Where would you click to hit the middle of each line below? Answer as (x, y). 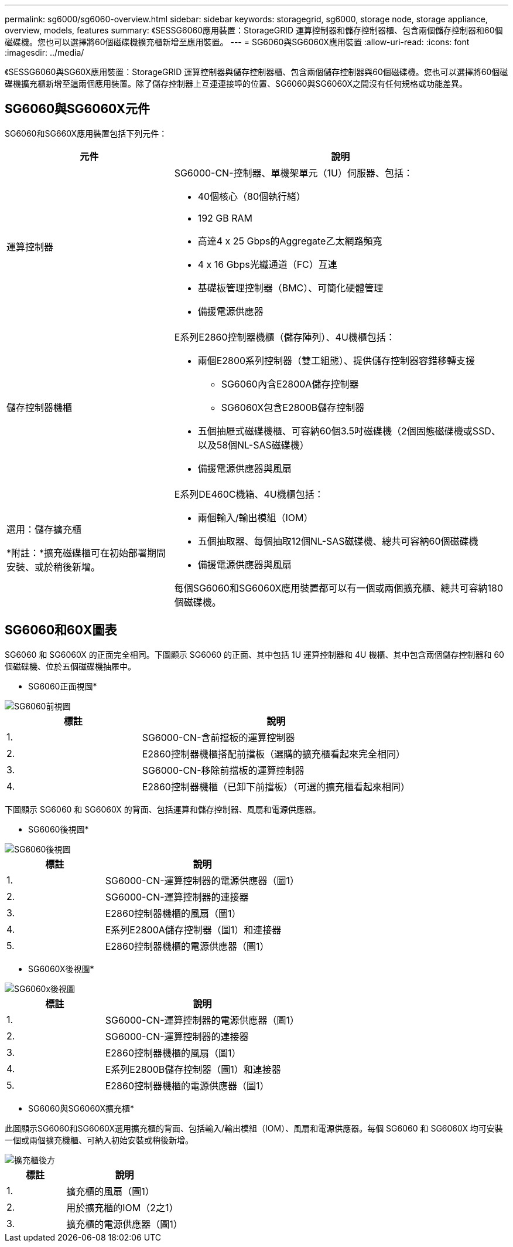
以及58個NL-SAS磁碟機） (253, 445)
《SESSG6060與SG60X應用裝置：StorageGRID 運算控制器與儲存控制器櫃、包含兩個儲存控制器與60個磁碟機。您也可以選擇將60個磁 (256, 72)
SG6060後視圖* (59, 829)
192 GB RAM (225, 218)
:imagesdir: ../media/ (45, 52)
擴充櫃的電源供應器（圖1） (124, 1224)
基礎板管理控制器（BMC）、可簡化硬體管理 (290, 288)
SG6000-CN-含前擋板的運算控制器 (218, 737)
